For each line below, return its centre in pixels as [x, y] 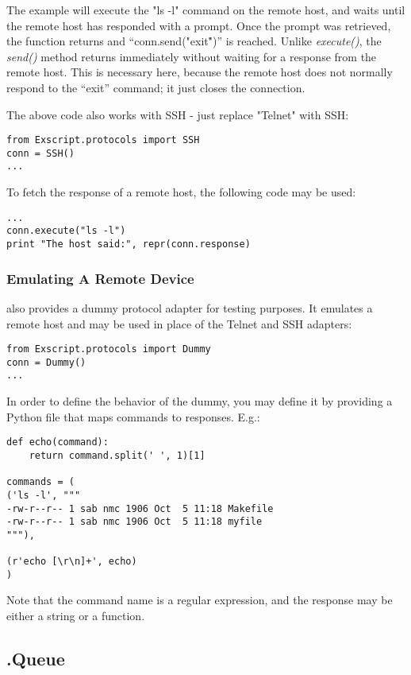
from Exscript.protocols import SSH [103, 140]
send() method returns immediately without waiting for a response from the [192, 56]
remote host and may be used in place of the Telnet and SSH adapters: [179, 323]
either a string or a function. [76, 616]
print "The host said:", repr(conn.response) [129, 244]
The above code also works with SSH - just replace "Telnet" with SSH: [178, 114]
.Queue [36, 659]
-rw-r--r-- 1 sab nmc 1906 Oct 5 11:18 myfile [134, 522]
